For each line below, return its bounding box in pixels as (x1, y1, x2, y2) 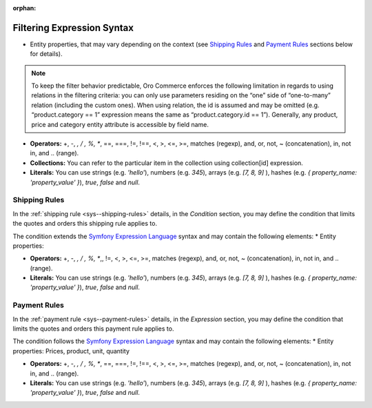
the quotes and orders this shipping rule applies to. (12, 220, 158, 228)
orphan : (12, 4, 37, 12)
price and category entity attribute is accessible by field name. (31, 120, 209, 128)
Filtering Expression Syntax (12, 21, 134, 34)
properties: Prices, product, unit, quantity (12, 347, 130, 355)
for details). (30, 50, 63, 58)
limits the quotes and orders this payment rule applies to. (12, 324, 174, 333)
